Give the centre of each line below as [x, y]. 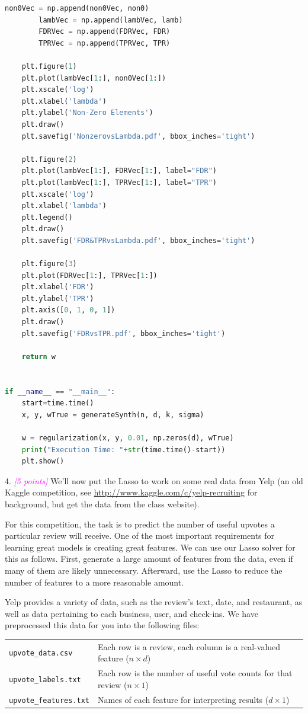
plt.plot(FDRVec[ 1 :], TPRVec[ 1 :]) [89, 275]
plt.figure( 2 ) [49, 159]
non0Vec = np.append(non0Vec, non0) [77, 8]
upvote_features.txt [49, 700]
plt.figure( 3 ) [49, 264]
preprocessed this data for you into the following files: [102, 625]
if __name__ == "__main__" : [60, 391]
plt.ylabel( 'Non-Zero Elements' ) [87, 113]
